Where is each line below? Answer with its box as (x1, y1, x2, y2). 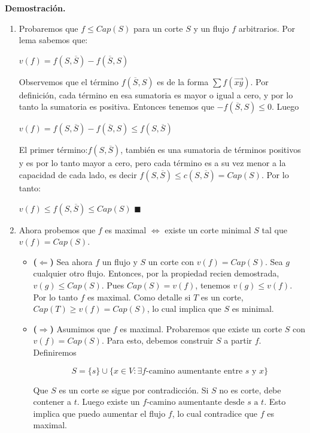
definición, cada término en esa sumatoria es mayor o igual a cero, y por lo (19, 88, 293, 101)
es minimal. (232, 302, 274, 315)
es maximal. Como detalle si (87, 290, 191, 303)
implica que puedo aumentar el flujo (33, 407, 166, 419)
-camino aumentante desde (147, 398, 245, 407)
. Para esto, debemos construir (101, 334, 214, 347)
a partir (224, 334, 253, 347)
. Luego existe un (77, 395, 140, 408)
